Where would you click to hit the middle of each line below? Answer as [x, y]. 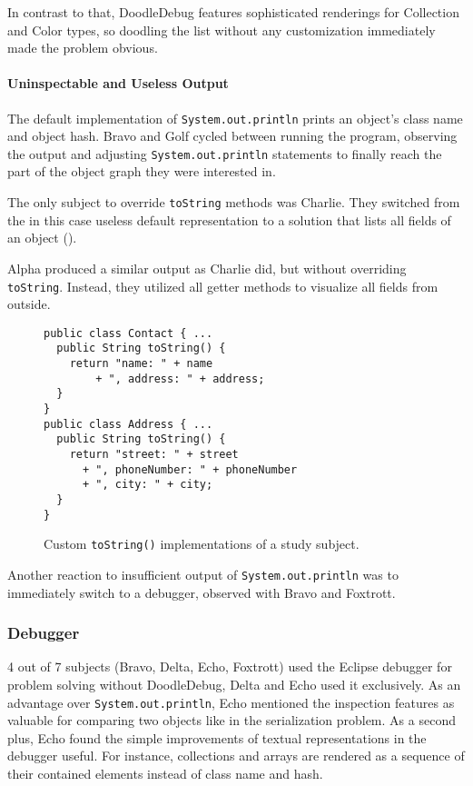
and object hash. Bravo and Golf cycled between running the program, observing [232, 136]
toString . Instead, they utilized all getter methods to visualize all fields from [223, 286]
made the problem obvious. [83, 48]
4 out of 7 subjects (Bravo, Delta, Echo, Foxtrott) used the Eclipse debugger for [230, 667]
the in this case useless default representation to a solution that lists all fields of [229, 219]
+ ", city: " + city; [148, 485]
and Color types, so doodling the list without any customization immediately [222, 30]
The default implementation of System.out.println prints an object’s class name [235, 118]
